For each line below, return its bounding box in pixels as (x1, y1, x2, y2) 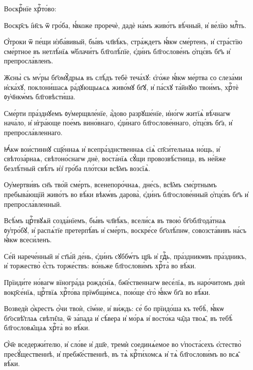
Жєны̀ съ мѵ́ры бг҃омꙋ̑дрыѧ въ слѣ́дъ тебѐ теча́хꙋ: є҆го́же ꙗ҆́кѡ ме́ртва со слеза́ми (4, 72, 242, 82)
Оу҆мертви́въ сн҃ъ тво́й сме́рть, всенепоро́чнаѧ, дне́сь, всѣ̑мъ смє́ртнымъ (4, 179, 217, 190)
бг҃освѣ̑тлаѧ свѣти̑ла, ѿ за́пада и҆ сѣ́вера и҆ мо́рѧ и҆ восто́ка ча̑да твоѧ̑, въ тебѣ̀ (4, 313, 233, 323)
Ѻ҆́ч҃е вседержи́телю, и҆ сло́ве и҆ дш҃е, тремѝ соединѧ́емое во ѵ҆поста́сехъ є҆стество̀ (4, 339, 241, 349)
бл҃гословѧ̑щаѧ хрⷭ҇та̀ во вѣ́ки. (4, 322, 90, 333)
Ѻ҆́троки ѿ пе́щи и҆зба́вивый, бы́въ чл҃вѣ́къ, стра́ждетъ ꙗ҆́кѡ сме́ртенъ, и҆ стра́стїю (4, 36, 243, 47)
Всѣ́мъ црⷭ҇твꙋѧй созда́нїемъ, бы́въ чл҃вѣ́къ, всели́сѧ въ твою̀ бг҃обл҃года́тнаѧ (4, 215, 226, 226)
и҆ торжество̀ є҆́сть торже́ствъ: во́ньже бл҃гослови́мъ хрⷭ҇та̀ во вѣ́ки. (4, 260, 197, 271)
